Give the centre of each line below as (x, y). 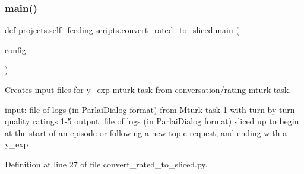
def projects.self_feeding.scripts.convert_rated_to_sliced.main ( (122, 30)
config (15, 49)
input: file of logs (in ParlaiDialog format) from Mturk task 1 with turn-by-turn (150, 109)
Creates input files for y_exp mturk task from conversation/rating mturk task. (148, 89)
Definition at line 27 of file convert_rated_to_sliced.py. (106, 164)
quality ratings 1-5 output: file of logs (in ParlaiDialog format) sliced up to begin (152, 121)
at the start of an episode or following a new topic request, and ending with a (146, 132)
